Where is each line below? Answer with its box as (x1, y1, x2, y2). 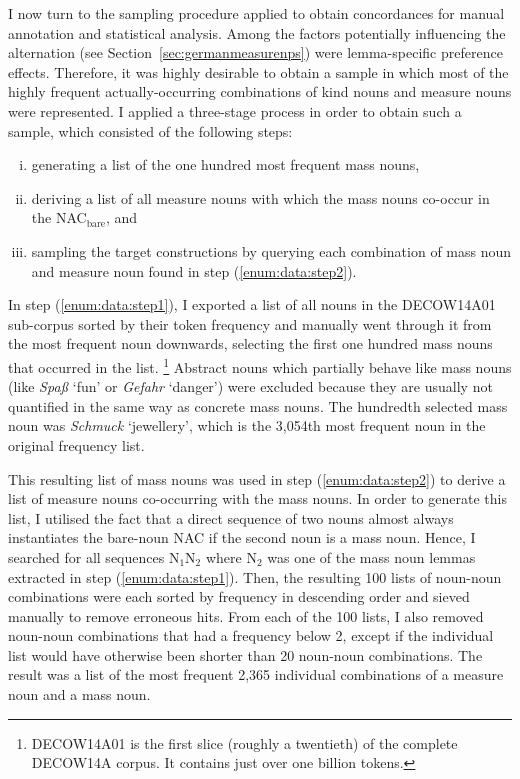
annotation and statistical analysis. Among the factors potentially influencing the (8, 22, 506, 43)
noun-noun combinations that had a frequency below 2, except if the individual (8, 625, 494, 646)
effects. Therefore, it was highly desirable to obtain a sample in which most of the (8, 61, 509, 82)
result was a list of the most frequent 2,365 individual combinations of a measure (8, 664, 504, 685)
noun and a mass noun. (8, 684, 151, 705)
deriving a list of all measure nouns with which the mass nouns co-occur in (31, 187, 490, 208)
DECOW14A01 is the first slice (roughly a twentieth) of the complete (31, 732, 458, 753)
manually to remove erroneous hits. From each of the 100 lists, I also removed (8, 605, 484, 626)
